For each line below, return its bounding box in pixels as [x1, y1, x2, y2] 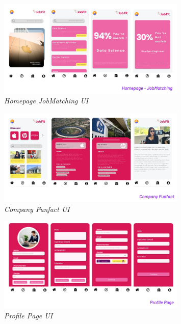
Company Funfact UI [4, 203, 70, 214]
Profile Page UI [4, 310, 53, 320]
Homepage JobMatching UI [4, 95, 89, 106]
